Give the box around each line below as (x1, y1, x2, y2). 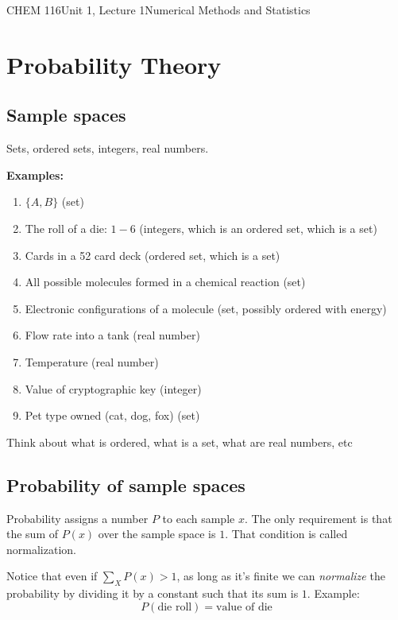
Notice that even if (6, 568, 98, 584)
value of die (216, 601, 272, 613)
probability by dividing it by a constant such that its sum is (6, 585, 299, 602)
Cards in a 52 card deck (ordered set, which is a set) (25, 246, 280, 263)
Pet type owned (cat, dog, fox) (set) (25, 407, 200, 424)
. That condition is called (225, 525, 348, 542)
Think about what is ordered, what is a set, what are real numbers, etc (6, 433, 353, 450)
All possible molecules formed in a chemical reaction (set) (25, 273, 306, 290)
